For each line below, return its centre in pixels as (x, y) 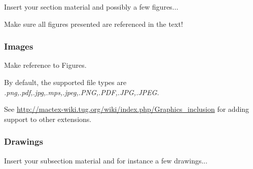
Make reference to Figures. (45, 65)
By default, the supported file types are (65, 82)
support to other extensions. (48, 119)
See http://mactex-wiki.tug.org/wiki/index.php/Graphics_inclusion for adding (127, 109)
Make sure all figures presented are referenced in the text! (94, 24)
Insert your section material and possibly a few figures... (91, 7)
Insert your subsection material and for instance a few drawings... (106, 160)
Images (19, 46)
